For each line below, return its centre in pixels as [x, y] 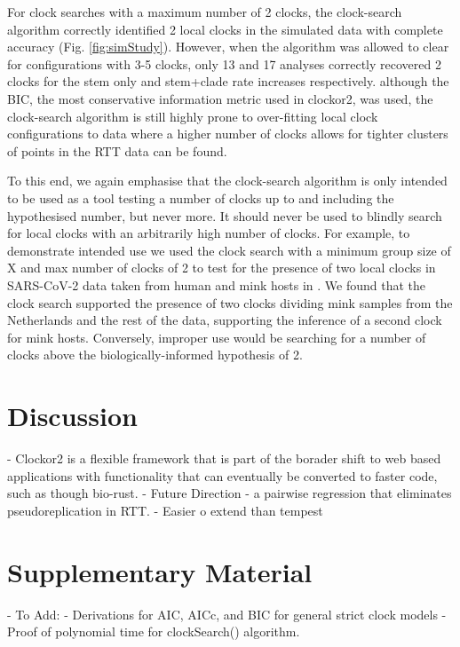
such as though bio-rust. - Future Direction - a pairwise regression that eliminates [230, 493]
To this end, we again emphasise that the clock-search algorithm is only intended [227, 181]
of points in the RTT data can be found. [117, 150]
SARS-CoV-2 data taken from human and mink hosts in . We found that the [216, 284]
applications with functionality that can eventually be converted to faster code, [222, 475]
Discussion [72, 416]
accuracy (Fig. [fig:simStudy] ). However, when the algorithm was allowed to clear [228, 47]
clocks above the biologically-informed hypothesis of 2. [155, 355]
